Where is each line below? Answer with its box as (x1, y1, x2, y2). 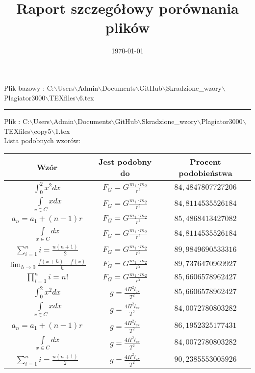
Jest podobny (98, 155, 152, 167)
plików (105, 17, 150, 37)
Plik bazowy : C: (4, 82, 54, 93)
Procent (190, 155, 221, 167)
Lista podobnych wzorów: (4, 135, 80, 146)
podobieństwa (178, 167, 232, 178)
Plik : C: (4, 116, 29, 126)
